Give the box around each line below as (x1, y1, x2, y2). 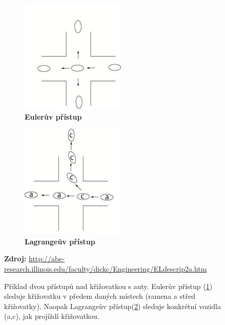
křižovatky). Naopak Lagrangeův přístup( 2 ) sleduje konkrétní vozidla (4, 300, 221, 311)
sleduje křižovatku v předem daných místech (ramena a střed (4, 291, 195, 301)
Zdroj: (4, 253, 27, 264)
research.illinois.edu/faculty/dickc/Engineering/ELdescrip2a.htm (4, 263, 207, 274)
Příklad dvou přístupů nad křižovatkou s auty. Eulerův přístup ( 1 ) (4, 280, 213, 291)
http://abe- (28, 253, 65, 264)
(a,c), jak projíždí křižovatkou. (4, 311, 99, 321)
